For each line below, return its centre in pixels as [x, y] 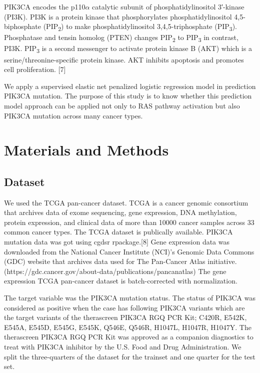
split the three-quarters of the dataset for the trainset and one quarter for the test [130, 356]
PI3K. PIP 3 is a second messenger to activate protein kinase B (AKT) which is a [128, 49]
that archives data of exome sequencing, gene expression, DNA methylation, [120, 212]
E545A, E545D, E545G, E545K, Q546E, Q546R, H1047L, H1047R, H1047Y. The [128, 327]
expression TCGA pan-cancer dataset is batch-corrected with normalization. [121, 281]
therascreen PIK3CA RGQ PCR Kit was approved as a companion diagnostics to [129, 337]
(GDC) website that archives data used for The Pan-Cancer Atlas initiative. [120, 261]
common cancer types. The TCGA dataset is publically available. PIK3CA [118, 232]
